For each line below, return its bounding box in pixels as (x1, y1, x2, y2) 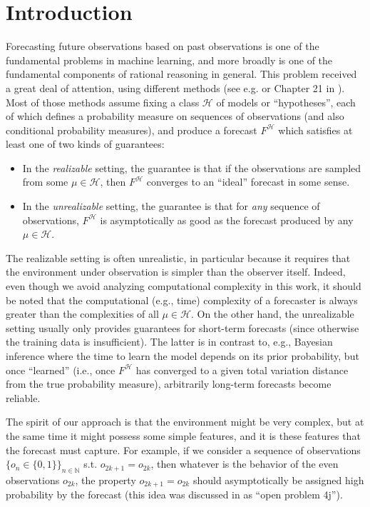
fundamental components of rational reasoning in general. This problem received (6, 66, 357, 81)
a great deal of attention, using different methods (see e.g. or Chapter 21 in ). (6, 80, 345, 95)
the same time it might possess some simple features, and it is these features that (6, 428, 361, 443)
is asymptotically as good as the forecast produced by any (100, 212, 354, 227)
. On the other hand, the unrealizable (190, 306, 354, 321)
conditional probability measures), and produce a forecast (6, 122, 257, 137)
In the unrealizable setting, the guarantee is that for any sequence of (22, 199, 320, 214)
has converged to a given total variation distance (135, 362, 349, 377)
